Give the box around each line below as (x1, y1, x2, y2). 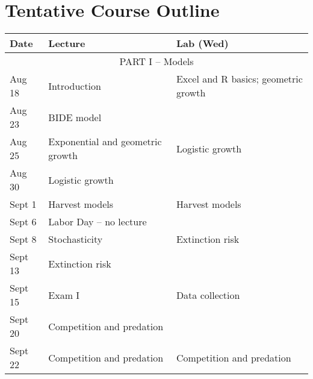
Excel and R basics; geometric (176, 72, 303, 86)
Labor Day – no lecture (48, 215, 147, 229)
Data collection (176, 287, 240, 302)
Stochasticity (48, 232, 103, 246)
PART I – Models (119, 54, 194, 69)
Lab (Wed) (176, 36, 229, 51)
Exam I (48, 287, 80, 302)
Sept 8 (10, 232, 37, 246)
